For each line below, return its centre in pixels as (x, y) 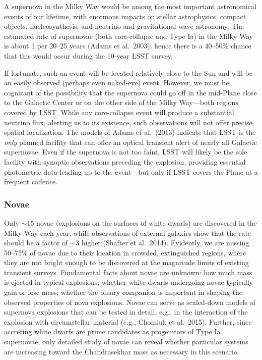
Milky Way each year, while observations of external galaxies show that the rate (128, 233)
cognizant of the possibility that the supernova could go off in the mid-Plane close (130, 92)
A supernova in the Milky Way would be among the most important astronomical (130, 6)
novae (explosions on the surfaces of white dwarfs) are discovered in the (147, 222)
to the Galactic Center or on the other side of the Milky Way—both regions (121, 102)
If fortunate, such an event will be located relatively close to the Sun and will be (128, 72)
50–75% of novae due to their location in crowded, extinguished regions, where (125, 252)
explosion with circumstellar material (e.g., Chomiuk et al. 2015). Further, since (128, 321)
